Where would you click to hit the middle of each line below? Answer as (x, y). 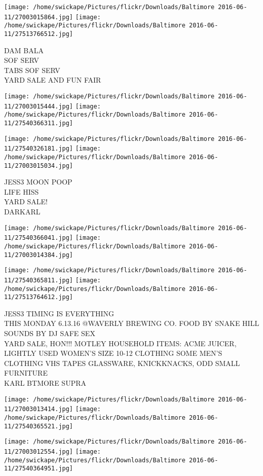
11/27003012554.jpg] (39, 451)
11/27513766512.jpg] (39, 34)
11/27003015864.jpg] (39, 17)
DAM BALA (24, 50)
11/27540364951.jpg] (39, 469)
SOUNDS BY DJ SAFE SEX (50, 333)
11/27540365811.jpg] (39, 280)
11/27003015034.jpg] (39, 166)
